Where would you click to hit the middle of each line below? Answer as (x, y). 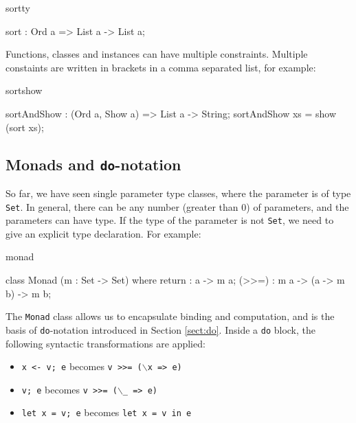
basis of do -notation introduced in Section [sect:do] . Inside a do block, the (160, 329)
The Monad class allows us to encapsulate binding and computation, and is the (170, 316)
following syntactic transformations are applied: (105, 343)
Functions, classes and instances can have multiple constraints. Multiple (157, 54)
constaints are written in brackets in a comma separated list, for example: (161, 67)
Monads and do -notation (93, 164)
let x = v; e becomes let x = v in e (107, 412)
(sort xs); (25, 127)
